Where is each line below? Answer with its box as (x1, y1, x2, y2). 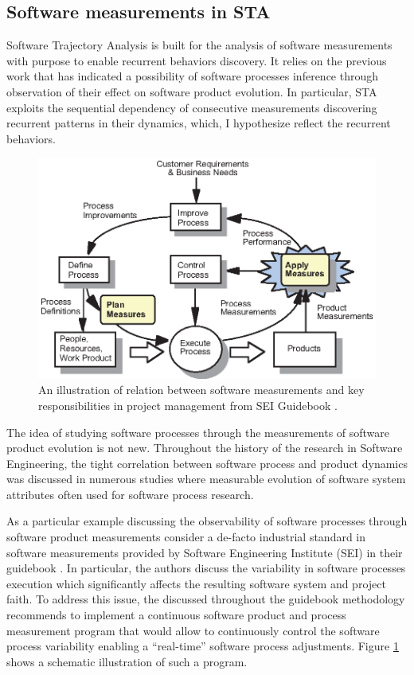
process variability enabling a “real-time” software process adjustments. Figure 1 (6, 638, 399, 654)
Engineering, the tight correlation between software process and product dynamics (6, 455, 408, 471)
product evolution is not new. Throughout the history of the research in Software (6, 439, 403, 456)
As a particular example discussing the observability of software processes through (6, 513, 408, 529)
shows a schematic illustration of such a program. (6, 653, 248, 669)
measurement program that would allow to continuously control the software (6, 622, 380, 638)
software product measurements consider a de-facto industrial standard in (6, 529, 366, 545)
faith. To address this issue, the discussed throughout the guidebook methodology (6, 591, 405, 607)
